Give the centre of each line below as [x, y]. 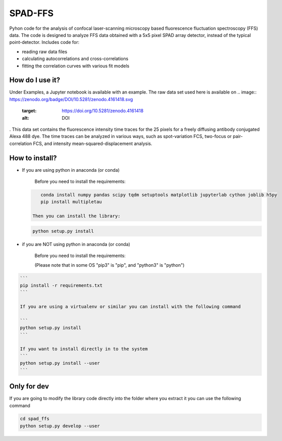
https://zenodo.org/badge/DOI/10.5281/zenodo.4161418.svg [71, 99]
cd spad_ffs [35, 419]
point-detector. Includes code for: [44, 42]
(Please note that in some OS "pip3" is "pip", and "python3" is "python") [109, 265]
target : [29, 111]
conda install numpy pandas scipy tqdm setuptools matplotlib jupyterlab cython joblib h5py [159, 195]
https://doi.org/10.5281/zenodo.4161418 [103, 111]
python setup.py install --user [60, 363]
